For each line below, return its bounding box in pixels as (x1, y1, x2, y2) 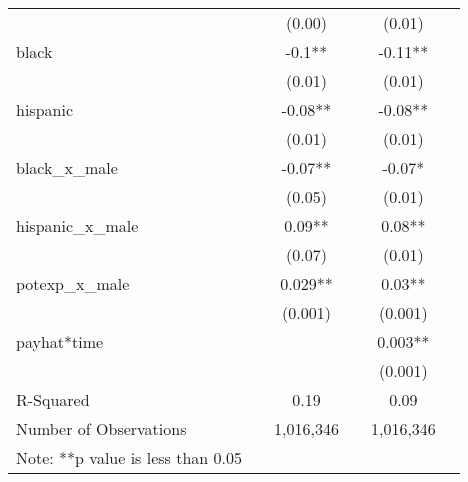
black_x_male (16, 156, 118, 179)
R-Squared (16, 388, 90, 411)
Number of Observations (16, 417, 187, 440)
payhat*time (16, 330, 104, 353)
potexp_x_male (16, 272, 130, 295)
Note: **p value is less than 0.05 (16, 446, 243, 469)
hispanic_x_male (16, 214, 139, 237)
